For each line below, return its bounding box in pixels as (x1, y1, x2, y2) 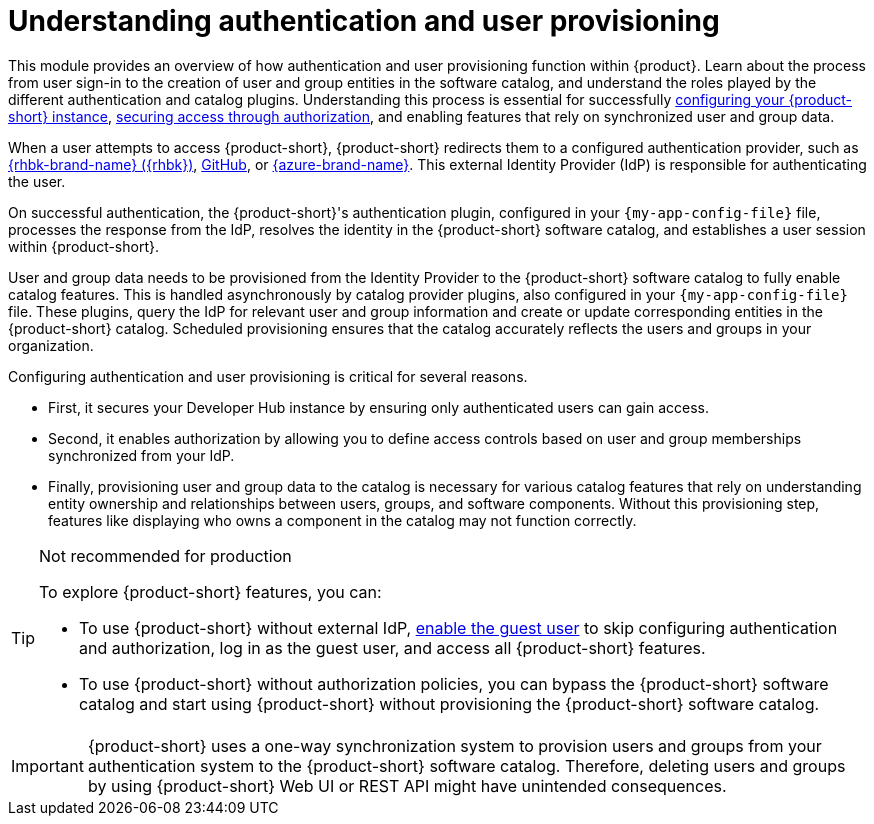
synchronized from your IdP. (48, 446, 235, 464)
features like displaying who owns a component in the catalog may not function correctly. (48, 511, 637, 529)
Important (11, 755, 84, 776)
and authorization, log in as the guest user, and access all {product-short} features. (79, 637, 706, 658)
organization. (8, 336, 94, 354)
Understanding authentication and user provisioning (8, 4, 720, 38)
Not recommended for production (39, 545, 292, 566)
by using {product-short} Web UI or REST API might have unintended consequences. (87, 775, 727, 796)
